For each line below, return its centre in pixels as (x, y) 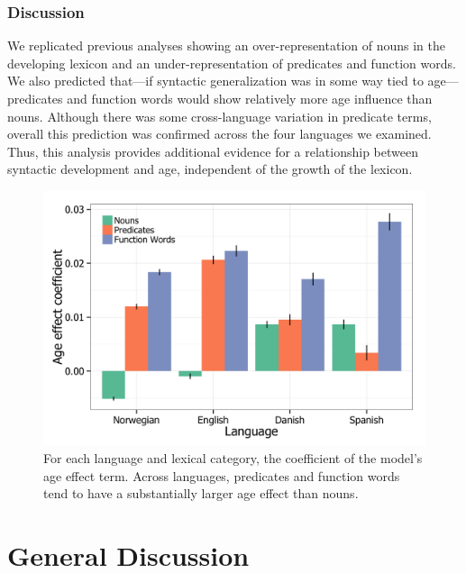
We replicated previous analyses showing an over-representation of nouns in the (227, 45)
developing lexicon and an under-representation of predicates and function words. (232, 63)
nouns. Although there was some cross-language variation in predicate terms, (219, 116)
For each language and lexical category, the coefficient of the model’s (233, 457)
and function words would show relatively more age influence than (250, 98)
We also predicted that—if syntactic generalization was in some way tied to (215, 81)
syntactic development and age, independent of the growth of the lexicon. (210, 169)
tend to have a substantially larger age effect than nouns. (201, 493)
